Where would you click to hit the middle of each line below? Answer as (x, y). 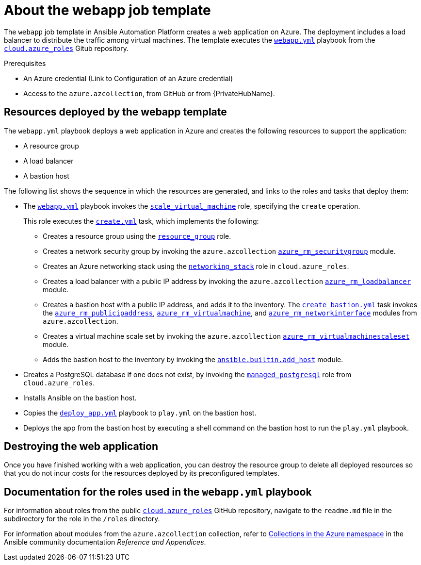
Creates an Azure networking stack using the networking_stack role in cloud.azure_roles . (196, 266)
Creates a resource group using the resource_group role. (137, 236)
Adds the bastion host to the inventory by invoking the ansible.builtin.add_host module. (193, 359)
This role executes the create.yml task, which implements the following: (141, 221)
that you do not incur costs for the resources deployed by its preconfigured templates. (142, 473)
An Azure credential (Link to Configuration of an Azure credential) (128, 78)
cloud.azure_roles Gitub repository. (66, 48)
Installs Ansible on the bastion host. (80, 398)
